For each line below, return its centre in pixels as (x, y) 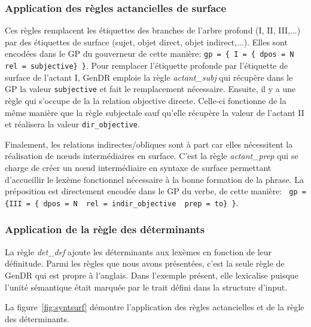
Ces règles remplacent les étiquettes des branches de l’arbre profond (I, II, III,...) (153, 30)
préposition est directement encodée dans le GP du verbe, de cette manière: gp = (155, 191)
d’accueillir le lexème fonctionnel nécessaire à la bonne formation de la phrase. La (154, 179)
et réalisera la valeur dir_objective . (72, 124)
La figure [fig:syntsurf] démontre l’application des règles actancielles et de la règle (155, 307)
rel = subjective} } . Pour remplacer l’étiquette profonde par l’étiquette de (147, 65)
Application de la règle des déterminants (105, 229)
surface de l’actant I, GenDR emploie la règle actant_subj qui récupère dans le (149, 77)
